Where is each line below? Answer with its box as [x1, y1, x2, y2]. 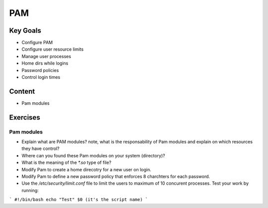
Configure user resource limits [21, 46, 84, 52]
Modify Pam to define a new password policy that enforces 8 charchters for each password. [21, 174, 210, 180]
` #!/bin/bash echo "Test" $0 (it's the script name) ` [9, 197, 148, 203]
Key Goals [9, 26, 42, 35]
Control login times [21, 74, 61, 80]
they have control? [21, 145, 60, 151]
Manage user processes [21, 53, 71, 59]
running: [21, 187, 39, 193]
